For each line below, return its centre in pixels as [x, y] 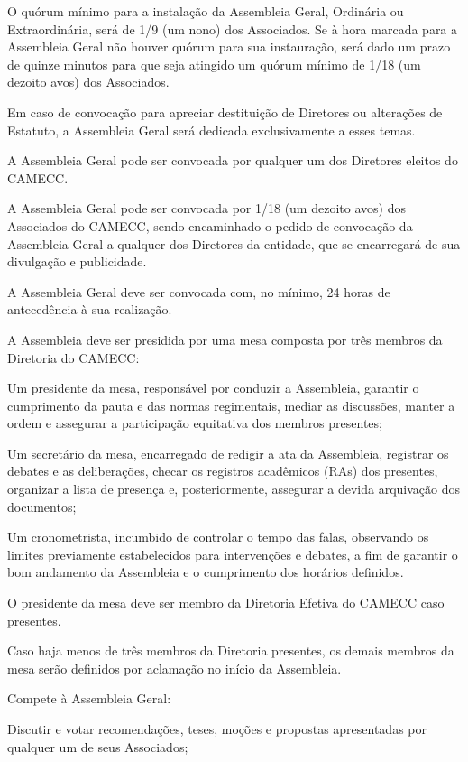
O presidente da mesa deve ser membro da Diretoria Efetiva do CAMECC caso [226, 603]
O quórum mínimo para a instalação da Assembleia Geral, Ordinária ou [206, 11]
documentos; [42, 506]
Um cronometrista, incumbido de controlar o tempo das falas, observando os [218, 537]
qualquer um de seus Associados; [98, 746]
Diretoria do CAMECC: [73, 357]
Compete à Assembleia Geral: [89, 698]
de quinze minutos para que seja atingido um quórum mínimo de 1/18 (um [214, 64]
